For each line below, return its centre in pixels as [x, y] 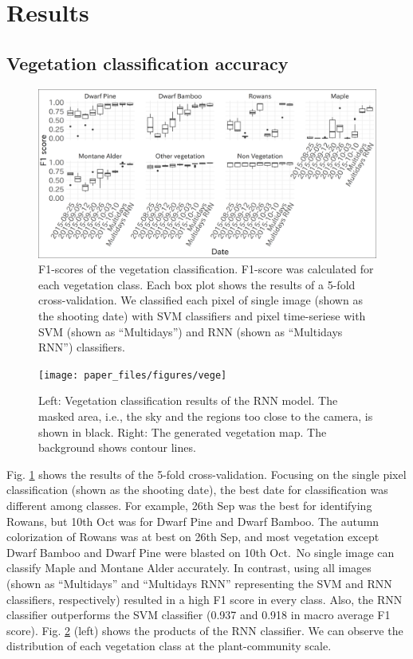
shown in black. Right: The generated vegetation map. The [183, 431]
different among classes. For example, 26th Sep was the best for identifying [189, 505]
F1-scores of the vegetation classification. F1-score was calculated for [206, 269]
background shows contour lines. [117, 447]
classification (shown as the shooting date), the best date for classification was [197, 490]
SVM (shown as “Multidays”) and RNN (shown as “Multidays [191, 331]
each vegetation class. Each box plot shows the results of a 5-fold [197, 284]
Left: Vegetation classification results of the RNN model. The [188, 400]
